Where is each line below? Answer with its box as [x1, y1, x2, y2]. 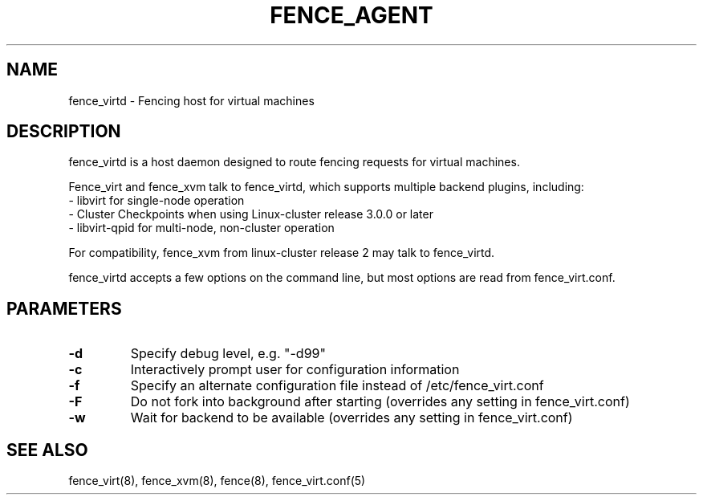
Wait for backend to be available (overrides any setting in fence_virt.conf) [130, 409, 573, 426]
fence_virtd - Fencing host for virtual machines [68, 93, 315, 108]
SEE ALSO [6, 439, 88, 460]
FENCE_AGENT [270, 2, 433, 29]
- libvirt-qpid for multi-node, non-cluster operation [68, 221, 335, 235]
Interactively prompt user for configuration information [130, 361, 460, 378]
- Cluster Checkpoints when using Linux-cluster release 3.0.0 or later [68, 207, 433, 222]
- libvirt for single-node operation [68, 193, 245, 208]
